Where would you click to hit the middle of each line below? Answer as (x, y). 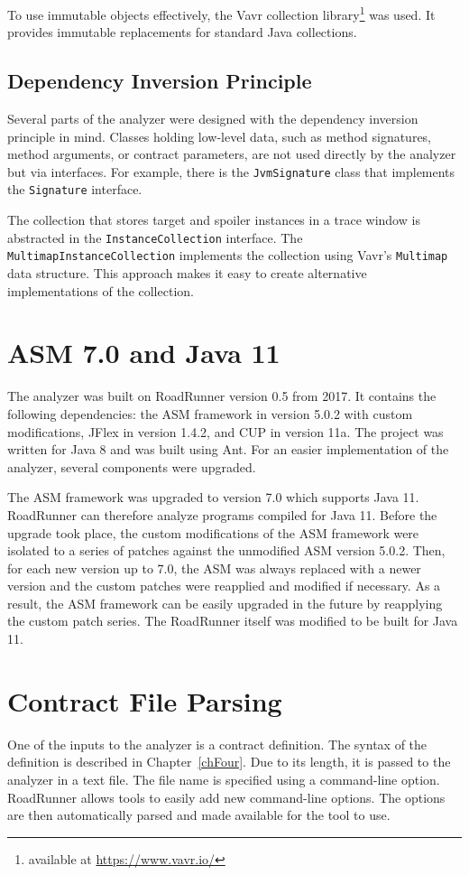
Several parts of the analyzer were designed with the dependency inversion (213, 119)
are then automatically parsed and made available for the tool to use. (199, 815)
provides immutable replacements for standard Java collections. (182, 32)
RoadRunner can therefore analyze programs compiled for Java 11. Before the (222, 514)
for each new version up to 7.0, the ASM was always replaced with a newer (214, 568)
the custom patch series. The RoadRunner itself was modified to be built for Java (233, 621)
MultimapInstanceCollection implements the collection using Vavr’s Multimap (228, 255)
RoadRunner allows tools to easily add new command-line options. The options (226, 797)
